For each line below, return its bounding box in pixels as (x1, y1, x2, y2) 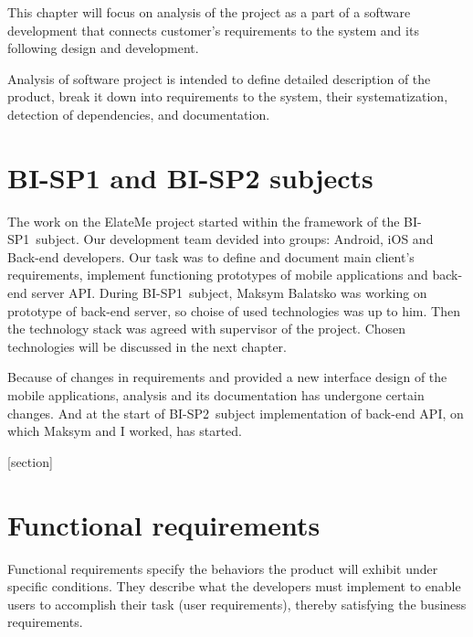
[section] (7, 451, 53, 471)
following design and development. (7, 38, 199, 58)
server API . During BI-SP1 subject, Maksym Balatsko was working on (31, 283, 427, 303)
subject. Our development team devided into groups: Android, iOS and (36, 229, 434, 249)
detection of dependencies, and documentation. (7, 104, 270, 123)
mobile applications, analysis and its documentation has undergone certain (7, 386, 425, 405)
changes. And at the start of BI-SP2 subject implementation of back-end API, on (7, 403, 464, 422)
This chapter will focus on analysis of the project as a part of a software (7, 3, 411, 21)
